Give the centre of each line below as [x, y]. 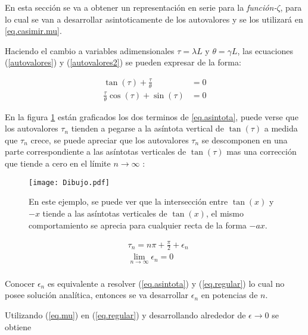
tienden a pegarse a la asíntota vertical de [147, 128]
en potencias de [229, 295]
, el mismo [225, 213]
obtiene [18, 326]
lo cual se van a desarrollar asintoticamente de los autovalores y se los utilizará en [154, 19]
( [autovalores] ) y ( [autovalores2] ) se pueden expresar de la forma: [123, 62]
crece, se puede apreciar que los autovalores [110, 140]
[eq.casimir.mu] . [33, 31]
